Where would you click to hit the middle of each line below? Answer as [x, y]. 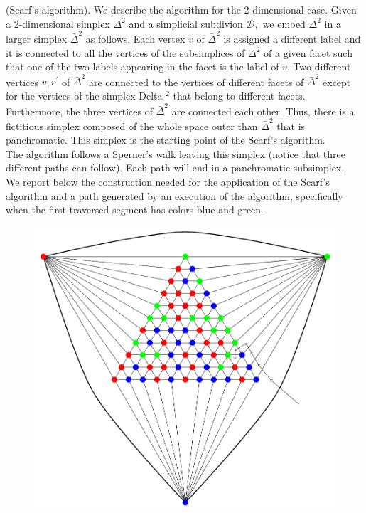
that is [291, 126]
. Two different [319, 67]
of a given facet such [308, 52]
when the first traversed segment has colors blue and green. [135, 210]
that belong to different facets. [239, 95]
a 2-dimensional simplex [58, 23]
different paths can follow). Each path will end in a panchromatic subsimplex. [175, 168]
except [337, 81]
